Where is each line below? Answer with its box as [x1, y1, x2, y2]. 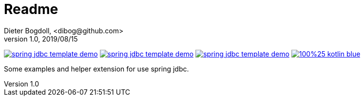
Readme [4, 1, 58, 17]
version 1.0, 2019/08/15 [4, 34, 78, 43]
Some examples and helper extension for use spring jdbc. [4, 64, 189, 73]
